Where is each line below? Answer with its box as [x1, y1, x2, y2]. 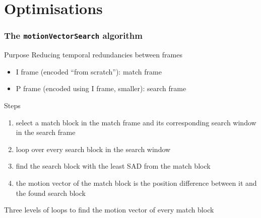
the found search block [16, 187, 86, 198]
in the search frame [16, 127, 76, 137]
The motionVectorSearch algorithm [4, 29, 143, 42]
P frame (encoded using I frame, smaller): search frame [16, 83, 186, 94]
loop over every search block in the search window [16, 143, 171, 154]
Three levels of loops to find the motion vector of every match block [4, 204, 214, 215]
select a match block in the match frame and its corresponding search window [16, 117, 256, 127]
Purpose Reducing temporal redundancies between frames [4, 49, 182, 60]
